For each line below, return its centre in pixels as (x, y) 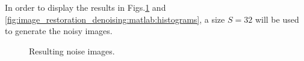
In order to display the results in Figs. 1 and (85, 7)
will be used (277, 19)
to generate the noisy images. (59, 31)
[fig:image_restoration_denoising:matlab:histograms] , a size (115, 19)
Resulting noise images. (72, 51)
